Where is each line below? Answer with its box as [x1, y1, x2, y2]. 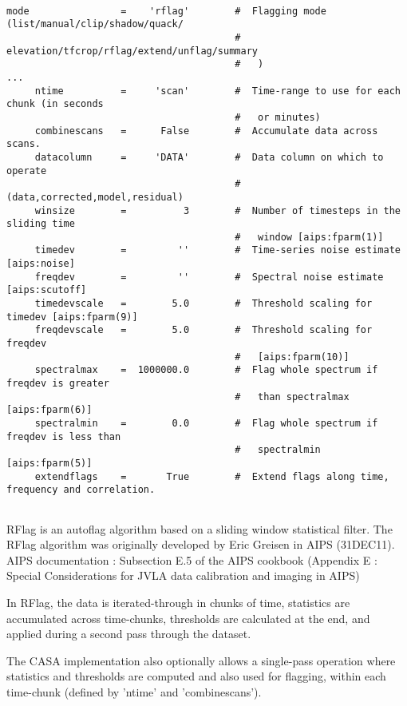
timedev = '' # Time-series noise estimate [34, 244, 401, 256]
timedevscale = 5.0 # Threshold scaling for [34, 298, 373, 310]
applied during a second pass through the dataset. [6, 625, 251, 642]
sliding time [6, 218, 75, 230]
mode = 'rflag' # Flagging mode [6, 5, 326, 17]
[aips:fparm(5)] [6, 457, 93, 469]
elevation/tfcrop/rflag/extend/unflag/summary [6, 45, 258, 57]
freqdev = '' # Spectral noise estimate [34, 271, 384, 283]
